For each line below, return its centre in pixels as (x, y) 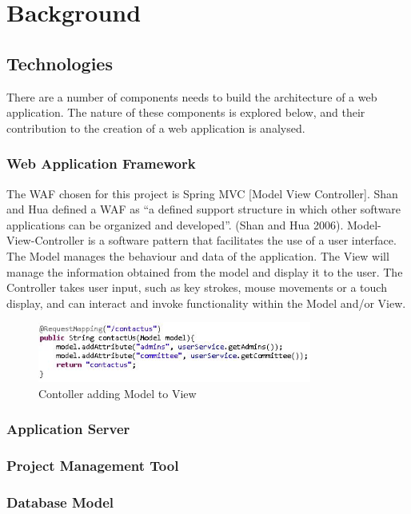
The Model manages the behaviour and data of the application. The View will (198, 255)
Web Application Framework (101, 163)
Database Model (60, 502)
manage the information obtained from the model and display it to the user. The (205, 271)
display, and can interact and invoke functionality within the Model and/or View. (206, 303)
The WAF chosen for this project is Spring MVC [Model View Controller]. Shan (202, 193)
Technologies (60, 63)
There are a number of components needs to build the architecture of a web (192, 96)
